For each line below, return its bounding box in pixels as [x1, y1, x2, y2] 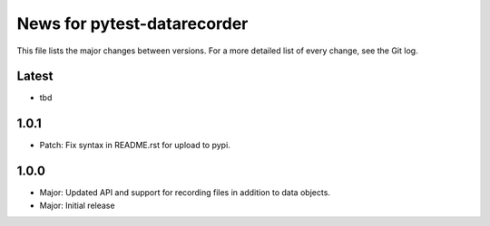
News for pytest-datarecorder [16, 14, 249, 33]
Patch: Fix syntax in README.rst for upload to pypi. [39, 140, 230, 151]
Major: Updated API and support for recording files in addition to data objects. [39, 187, 331, 198]
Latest [16, 69, 54, 84]
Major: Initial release [39, 200, 115, 211]
